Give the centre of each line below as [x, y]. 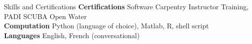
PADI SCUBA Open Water [45, 16]
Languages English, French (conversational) [72, 35]
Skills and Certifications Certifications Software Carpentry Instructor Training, [126, 6]
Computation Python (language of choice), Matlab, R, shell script [107, 26]
